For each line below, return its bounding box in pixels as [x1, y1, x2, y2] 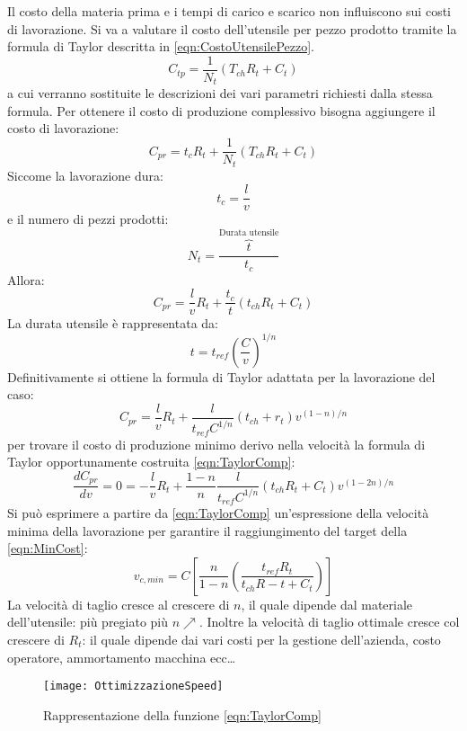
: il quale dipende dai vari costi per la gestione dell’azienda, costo [82, 630, 441, 649]
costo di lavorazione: [7, 119, 119, 138]
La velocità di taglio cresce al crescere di [7, 594, 230, 613]
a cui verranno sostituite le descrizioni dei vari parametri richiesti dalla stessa [7, 84, 433, 103]
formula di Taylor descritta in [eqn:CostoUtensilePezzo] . [7, 37, 315, 56]
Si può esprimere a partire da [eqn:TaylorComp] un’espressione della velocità [7, 504, 429, 522]
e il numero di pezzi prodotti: [7, 209, 169, 228]
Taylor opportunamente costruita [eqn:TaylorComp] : [7, 452, 295, 471]
